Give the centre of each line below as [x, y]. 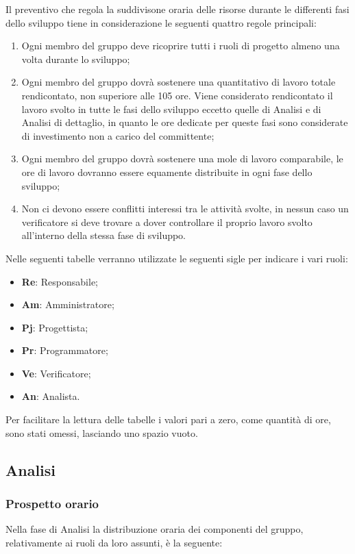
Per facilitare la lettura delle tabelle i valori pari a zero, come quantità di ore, [168, 419]
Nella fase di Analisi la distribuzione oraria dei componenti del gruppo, [155, 529]
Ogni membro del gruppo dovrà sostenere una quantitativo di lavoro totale [179, 82]
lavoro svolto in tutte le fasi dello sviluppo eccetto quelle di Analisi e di [171, 109]
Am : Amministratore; [68, 304]
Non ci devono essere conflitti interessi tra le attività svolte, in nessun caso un [185, 209]
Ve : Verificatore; [56, 373]
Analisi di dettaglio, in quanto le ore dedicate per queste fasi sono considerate [185, 122]
